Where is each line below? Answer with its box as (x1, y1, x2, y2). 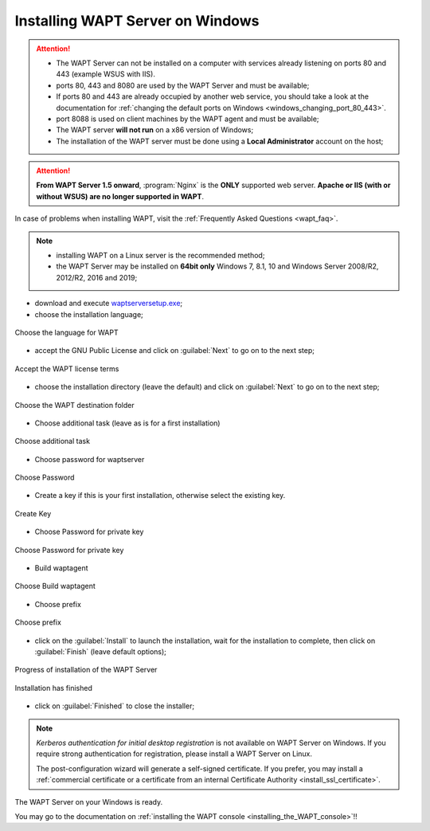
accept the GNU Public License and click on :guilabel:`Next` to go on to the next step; (34, 346, 315, 355)
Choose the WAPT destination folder (14, 400, 135, 410)
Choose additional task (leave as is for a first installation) (34, 418, 221, 428)
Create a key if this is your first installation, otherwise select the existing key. (34, 491, 286, 500)
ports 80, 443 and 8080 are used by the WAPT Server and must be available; (56, 80, 310, 90)
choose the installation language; (34, 309, 143, 319)
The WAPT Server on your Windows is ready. (14, 797, 163, 806)
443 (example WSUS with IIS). (56, 69, 155, 79)
